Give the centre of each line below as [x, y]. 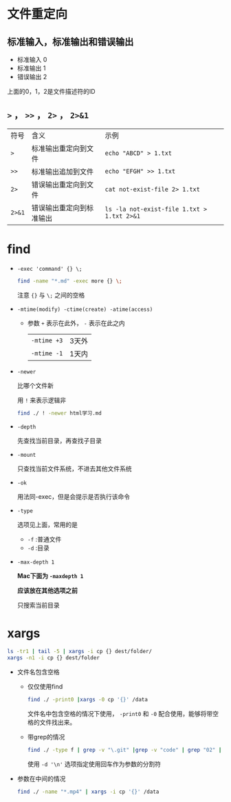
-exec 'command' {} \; [49, 269]
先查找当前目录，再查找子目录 [59, 440]
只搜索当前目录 [38, 605]
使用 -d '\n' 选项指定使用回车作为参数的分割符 [94, 764]
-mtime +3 [47, 340]
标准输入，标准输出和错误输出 [70, 42]
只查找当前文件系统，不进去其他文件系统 [74, 469]
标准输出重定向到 [59, 148]
